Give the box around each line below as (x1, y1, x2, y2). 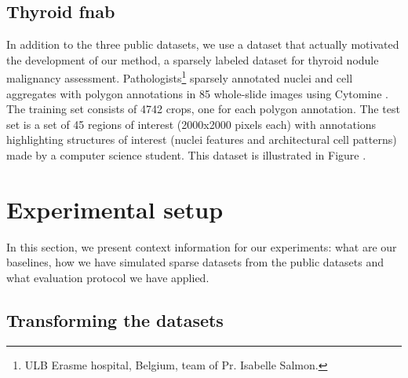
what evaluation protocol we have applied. (6, 269, 209, 285)
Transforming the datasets (6, 307, 224, 332)
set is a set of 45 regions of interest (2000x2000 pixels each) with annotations (6, 116, 377, 132)
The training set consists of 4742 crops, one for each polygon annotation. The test (6, 101, 400, 117)
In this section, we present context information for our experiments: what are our (6, 238, 397, 255)
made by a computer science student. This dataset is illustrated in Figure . (6, 147, 366, 163)
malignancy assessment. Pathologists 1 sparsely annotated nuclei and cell (6, 68, 353, 86)
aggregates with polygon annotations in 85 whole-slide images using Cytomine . (6, 85, 388, 101)
